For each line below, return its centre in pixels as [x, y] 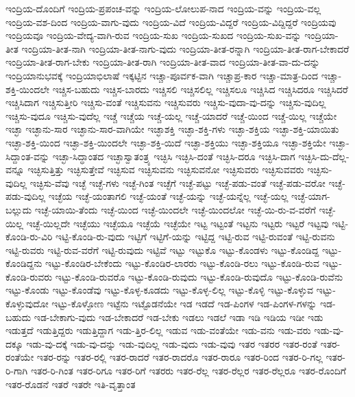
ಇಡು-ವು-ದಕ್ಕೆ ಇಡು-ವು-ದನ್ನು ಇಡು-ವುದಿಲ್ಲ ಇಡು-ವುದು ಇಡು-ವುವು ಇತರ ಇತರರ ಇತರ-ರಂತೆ [172, 343]
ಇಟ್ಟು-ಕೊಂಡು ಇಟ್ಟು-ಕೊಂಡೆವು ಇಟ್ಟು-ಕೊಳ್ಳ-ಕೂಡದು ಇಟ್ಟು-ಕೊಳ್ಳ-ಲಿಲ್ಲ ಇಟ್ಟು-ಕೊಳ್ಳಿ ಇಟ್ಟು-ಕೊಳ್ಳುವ [159, 290]
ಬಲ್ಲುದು [19, 209]
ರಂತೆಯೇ [20, 357]
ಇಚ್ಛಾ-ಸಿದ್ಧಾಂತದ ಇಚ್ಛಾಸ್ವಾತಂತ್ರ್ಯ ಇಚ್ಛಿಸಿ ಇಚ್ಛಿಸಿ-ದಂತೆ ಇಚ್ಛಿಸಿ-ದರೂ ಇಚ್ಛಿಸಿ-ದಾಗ [174, 156]
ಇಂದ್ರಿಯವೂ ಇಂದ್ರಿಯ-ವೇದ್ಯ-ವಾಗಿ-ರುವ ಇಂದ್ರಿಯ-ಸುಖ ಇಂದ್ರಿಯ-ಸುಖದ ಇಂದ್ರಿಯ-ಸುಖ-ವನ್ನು [154, 35]
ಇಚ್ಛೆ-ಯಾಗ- [311, 196]
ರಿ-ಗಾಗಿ [17, 371]
